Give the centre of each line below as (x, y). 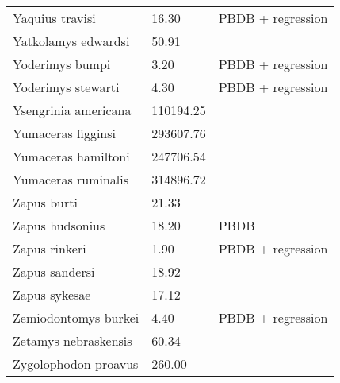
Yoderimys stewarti (66, 87)
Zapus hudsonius (59, 225)
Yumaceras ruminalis (71, 179)
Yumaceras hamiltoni (71, 156)
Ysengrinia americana (72, 110)
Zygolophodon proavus (76, 364)
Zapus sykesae (52, 294)
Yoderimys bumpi (62, 64)
